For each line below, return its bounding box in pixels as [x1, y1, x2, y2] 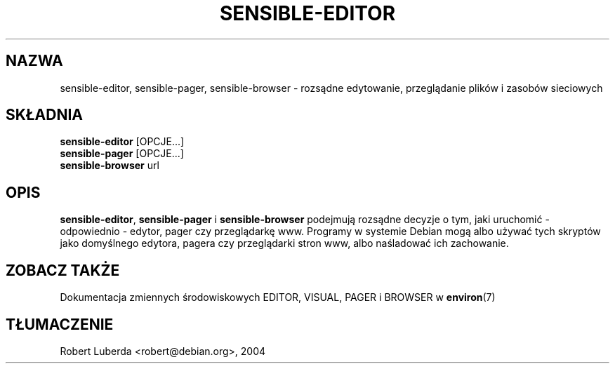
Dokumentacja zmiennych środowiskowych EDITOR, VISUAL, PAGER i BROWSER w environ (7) [60, 291, 496, 304]
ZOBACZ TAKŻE [6, 261, 120, 279]
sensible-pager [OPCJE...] [60, 147, 184, 160]
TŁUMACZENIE [6, 315, 114, 333]
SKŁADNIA [6, 106, 83, 124]
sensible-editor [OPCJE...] [60, 135, 185, 148]
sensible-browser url [60, 159, 159, 172]
